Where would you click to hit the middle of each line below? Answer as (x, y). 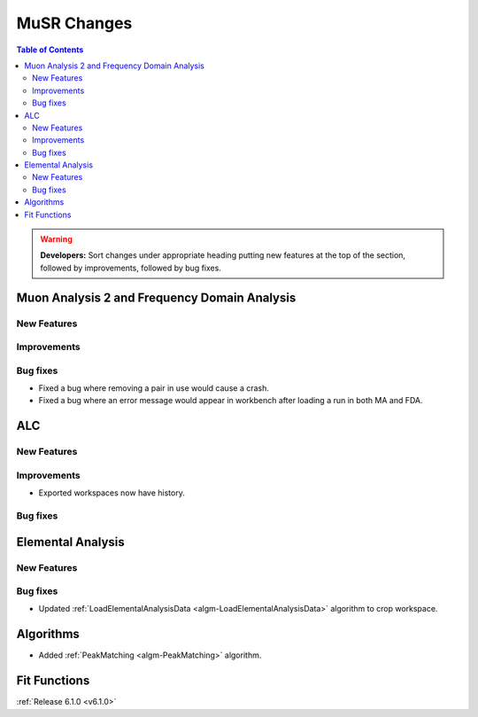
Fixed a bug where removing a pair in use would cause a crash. (154, 388)
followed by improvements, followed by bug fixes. (131, 268)
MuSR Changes (74, 23)
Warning (56, 239)
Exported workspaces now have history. (112, 493)
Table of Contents (50, 50)
